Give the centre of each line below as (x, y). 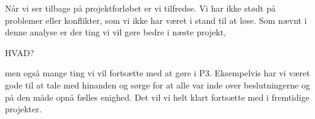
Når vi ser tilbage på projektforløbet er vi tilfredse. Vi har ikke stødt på (140, 8)
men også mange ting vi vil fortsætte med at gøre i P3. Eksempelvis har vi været (157, 73)
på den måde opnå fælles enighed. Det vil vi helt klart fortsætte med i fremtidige (157, 97)
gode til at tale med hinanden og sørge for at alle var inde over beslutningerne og (157, 85)
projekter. (23, 109)
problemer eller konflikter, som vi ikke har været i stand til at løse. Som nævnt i (156, 20)
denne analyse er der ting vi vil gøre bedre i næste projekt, (116, 32)
